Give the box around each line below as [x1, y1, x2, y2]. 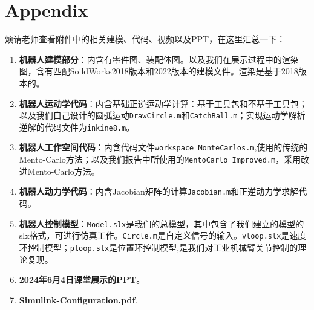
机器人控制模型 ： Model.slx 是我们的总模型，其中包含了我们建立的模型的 [19, 217, 304, 230]
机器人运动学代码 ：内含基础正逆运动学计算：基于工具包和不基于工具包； [19, 97, 307, 109]
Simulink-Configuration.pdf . [19, 293, 138, 306]
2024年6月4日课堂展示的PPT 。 [19, 273, 145, 286]
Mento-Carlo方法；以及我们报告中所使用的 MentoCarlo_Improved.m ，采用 [19, 153, 301, 166]
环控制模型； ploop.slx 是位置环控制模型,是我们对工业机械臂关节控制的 [19, 241, 298, 253]
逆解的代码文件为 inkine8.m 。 [19, 120, 135, 133]
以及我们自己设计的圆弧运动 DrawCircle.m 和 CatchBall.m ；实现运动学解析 [19, 109, 306, 121]
